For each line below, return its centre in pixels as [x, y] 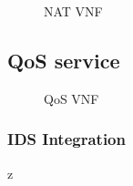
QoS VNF [72, 98]
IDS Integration [66, 139]
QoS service [64, 60]
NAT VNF [73, 11]
